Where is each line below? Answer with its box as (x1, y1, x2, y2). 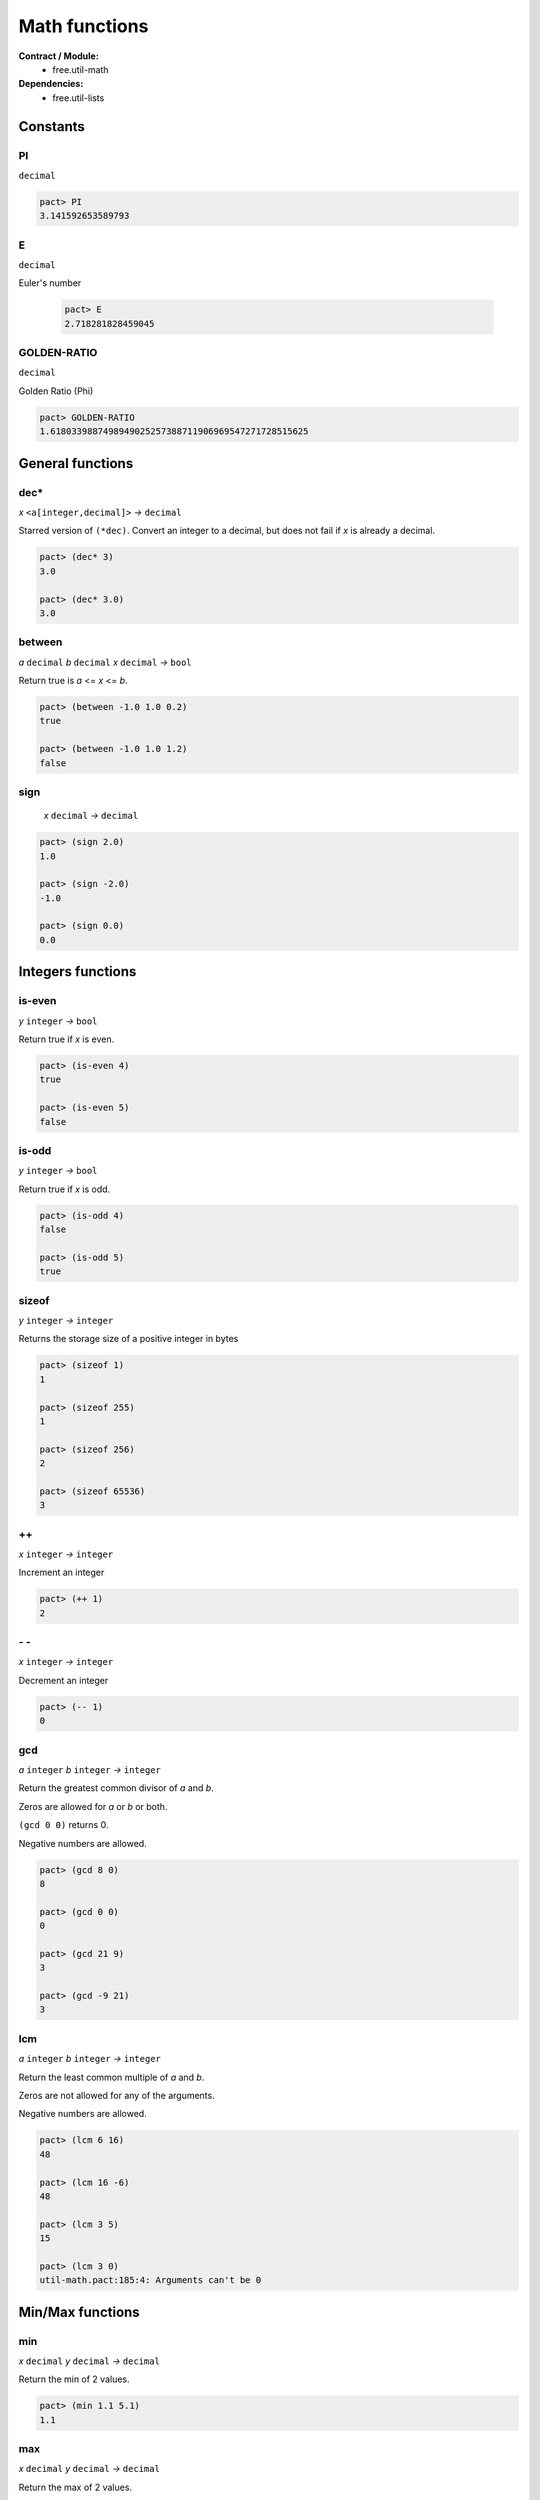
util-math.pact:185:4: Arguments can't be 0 (39, 2275, 262, 2286)
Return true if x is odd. (18, 1183, 111, 1195)
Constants (18, 118, 85, 135)
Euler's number (18, 277, 82, 289)
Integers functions (18, 963, 137, 980)
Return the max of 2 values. (18, 2481, 133, 2493)
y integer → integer (18, 1314, 114, 1326)
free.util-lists (52, 91, 105, 104)
